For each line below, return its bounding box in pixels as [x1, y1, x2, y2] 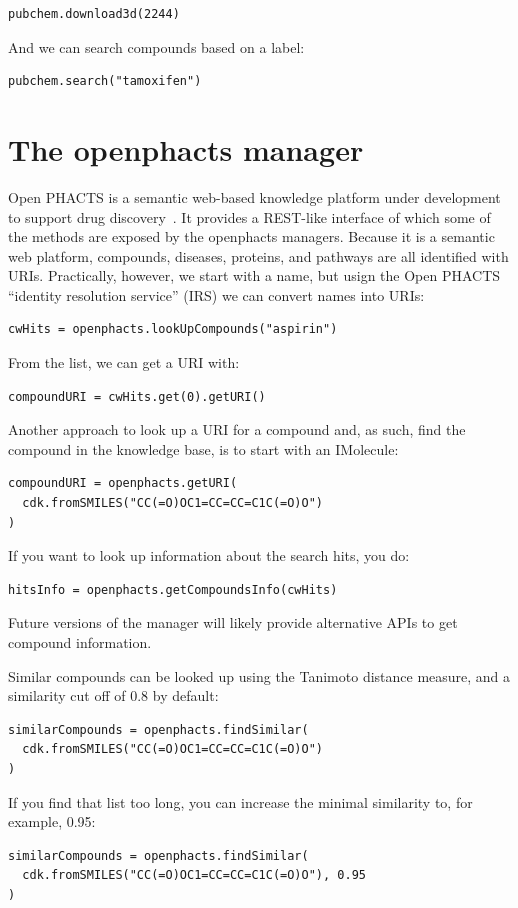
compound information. [8, 632, 152, 652]
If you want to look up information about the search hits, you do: [8, 545, 410, 566]
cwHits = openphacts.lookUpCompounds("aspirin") [8, 322, 338, 337]
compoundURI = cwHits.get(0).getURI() [8, 389, 266, 404]
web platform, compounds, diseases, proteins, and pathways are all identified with [8, 245, 509, 266]
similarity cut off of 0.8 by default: [8, 685, 219, 706]
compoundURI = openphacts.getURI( [8, 476, 238, 491]
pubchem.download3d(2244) [8, 7, 180, 21]
